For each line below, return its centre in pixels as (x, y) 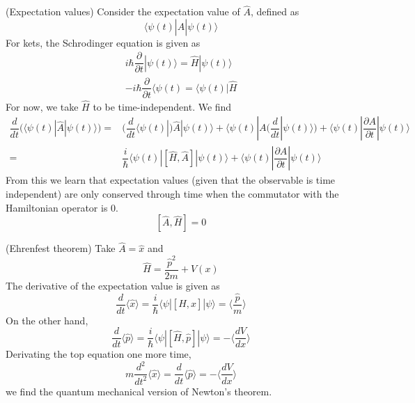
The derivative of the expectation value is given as (113, 285)
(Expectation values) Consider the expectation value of (123, 11)
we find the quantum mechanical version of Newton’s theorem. (139, 391)
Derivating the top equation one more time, (99, 354)
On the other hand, (47, 320)
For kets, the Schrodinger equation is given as (103, 42)
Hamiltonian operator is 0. (62, 207)
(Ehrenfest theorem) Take (61, 248)
